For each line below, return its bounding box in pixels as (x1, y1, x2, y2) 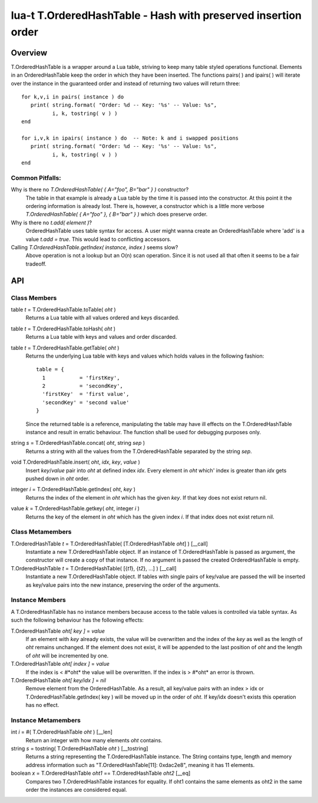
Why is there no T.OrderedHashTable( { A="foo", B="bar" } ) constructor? (11, 186, 189, 193)
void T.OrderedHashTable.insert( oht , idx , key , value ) (11, 458, 141, 465)
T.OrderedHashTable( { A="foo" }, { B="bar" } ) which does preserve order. (25, 211, 208, 218)
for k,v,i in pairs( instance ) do (21, 94, 124, 100)
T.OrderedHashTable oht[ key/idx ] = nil (11, 676, 106, 683)
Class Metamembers (11, 528, 72, 536)
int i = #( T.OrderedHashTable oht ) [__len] (11, 728, 113, 736)
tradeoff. (25, 260, 47, 267)
